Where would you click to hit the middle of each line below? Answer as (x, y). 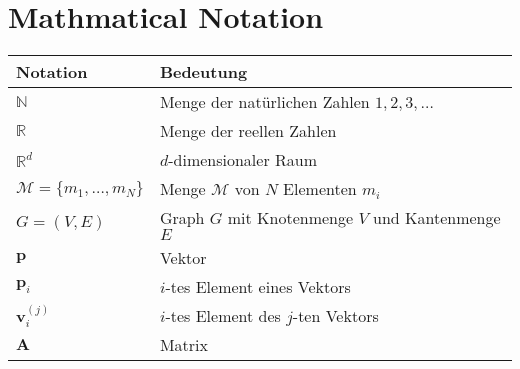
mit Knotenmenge (290, 218)
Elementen (320, 189)
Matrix (183, 345)
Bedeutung (203, 72)
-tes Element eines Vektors (258, 287)
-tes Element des (223, 316)
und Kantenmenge (437, 218)
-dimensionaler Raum (243, 160)
